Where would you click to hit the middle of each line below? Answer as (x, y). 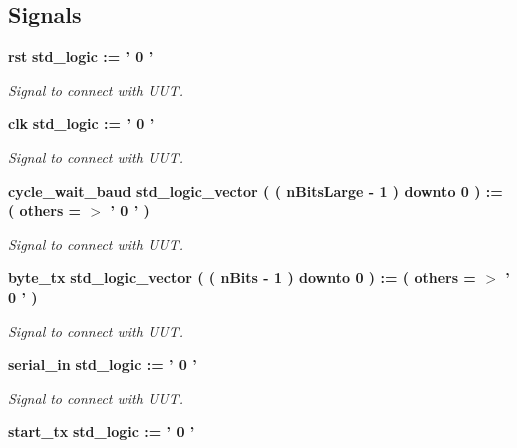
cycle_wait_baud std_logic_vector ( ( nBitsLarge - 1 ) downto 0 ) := (255, 190)
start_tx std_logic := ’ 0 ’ (101, 431)
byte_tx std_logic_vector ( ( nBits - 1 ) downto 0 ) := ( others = (242, 277)
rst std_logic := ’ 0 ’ (81, 56)
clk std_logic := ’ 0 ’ (81, 123)
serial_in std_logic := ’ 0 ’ (102, 364)
